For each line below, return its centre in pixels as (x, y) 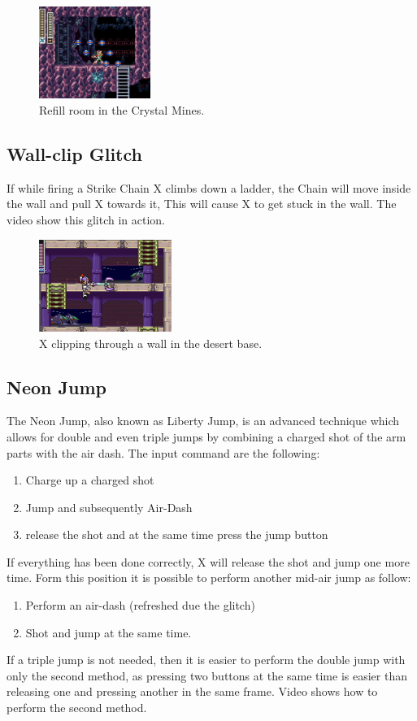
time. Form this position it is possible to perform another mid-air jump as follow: (209, 578)
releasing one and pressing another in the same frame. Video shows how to (192, 691)
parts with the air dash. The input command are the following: (163, 452)
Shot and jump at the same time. (109, 632)
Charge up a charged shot (90, 480)
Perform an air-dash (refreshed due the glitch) (140, 605)
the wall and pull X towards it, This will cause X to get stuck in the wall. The (202, 204)
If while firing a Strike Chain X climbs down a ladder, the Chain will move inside (209, 187)
